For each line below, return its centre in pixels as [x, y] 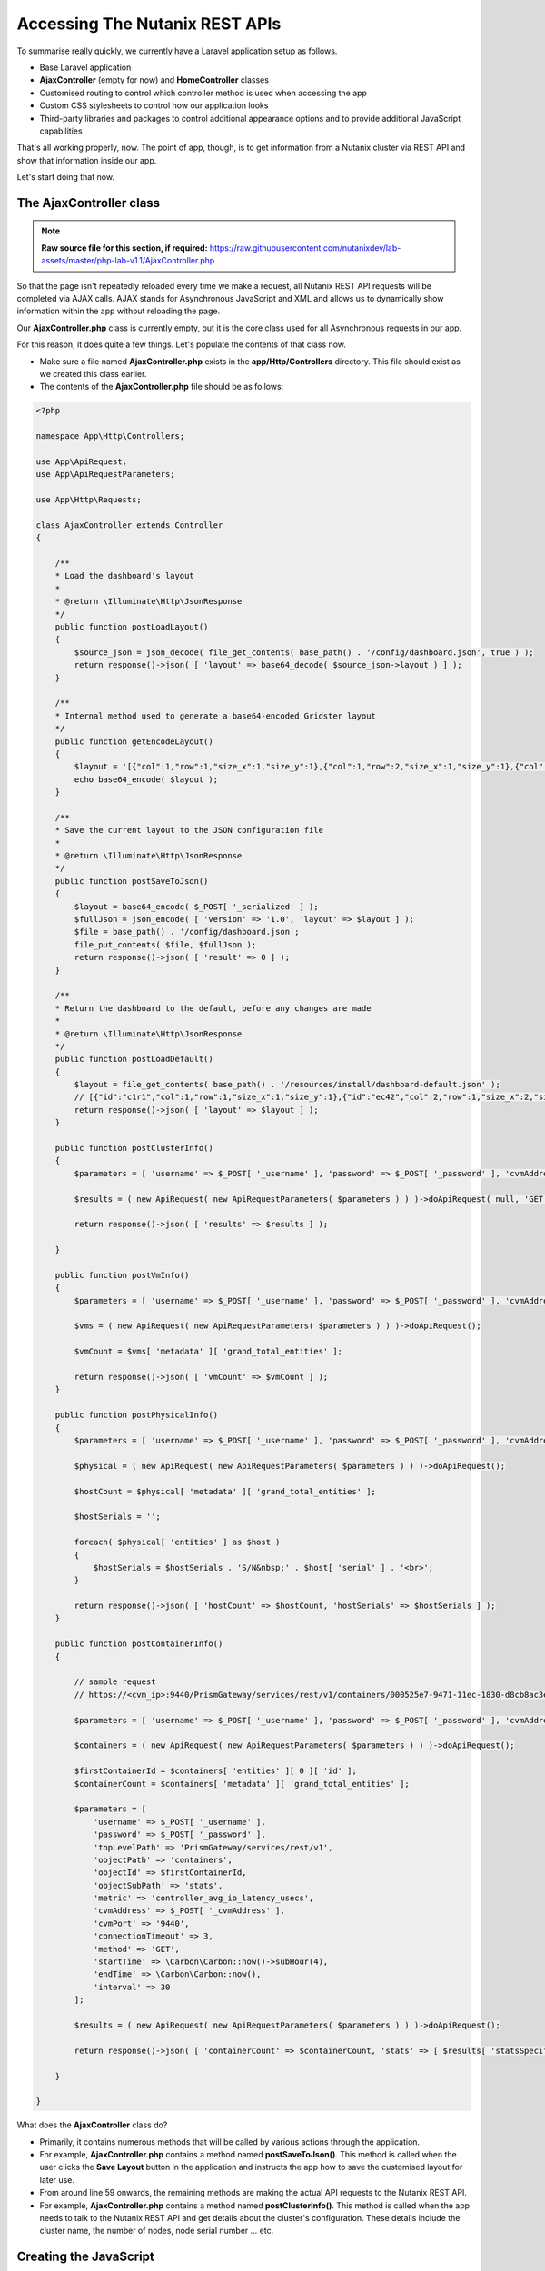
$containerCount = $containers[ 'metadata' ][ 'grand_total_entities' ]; [242, 1784]
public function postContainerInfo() [139, 1644]
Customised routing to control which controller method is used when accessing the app [203, 93]
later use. [57, 2179]
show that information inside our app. [87, 160]
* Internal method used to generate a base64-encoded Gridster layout [216, 716]
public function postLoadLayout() [132, 627]
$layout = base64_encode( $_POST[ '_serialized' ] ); [196, 907]
